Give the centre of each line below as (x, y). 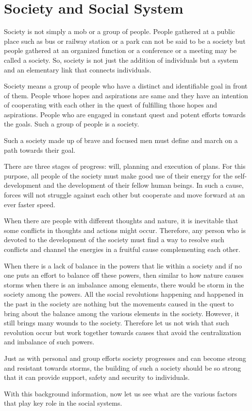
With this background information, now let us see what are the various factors (121, 393)
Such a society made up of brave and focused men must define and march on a (121, 140)
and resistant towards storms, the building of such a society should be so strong (123, 367)
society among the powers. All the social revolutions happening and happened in (124, 294)
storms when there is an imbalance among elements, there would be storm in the (124, 284)
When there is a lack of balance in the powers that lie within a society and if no (123, 265)
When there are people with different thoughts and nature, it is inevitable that (121, 221)
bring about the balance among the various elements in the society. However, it (122, 313)
